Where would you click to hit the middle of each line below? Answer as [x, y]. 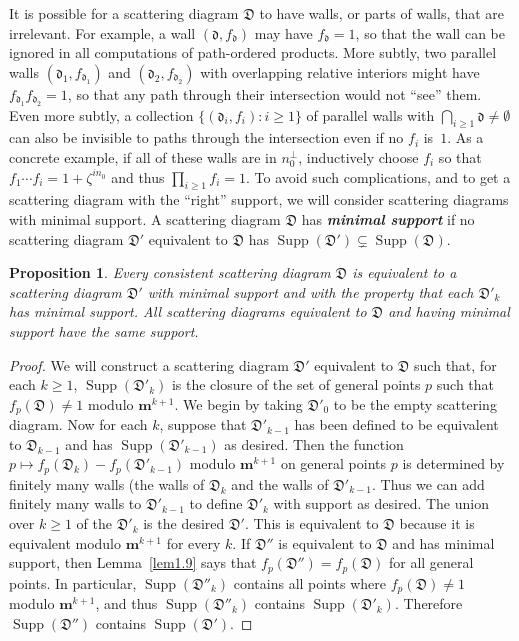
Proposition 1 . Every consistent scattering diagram [170, 272]
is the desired [184, 523]
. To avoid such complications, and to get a [378, 176]
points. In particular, [73, 582]
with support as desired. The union [381, 503]
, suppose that [203, 424]
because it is [437, 523]
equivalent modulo [65, 542]
